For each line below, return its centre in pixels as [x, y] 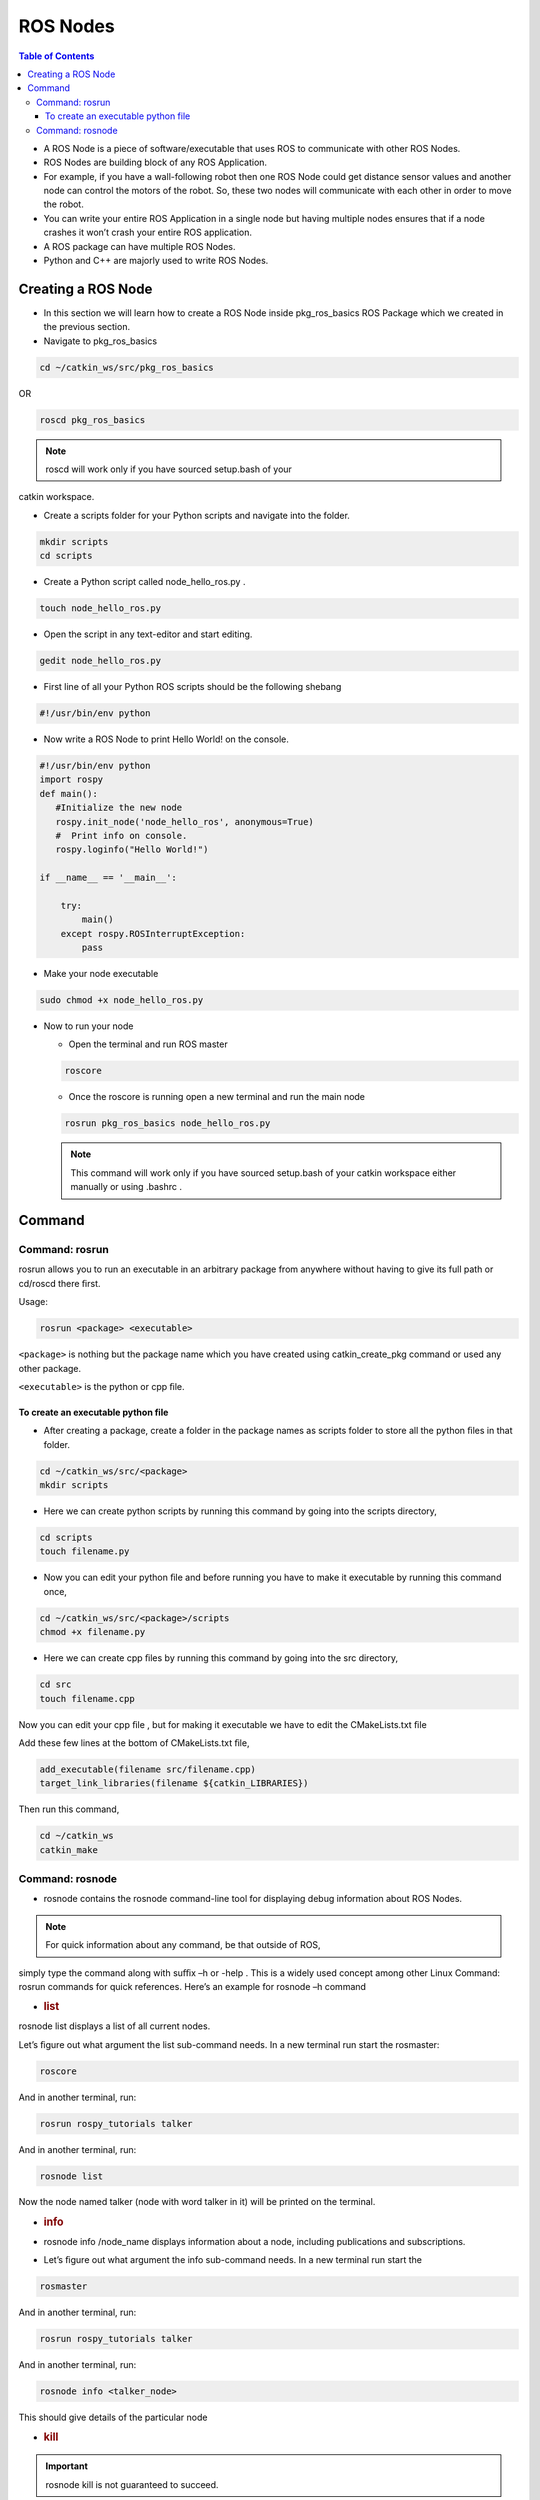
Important [67, 2466]
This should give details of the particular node [113, 2417]
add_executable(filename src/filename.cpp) [148, 1769]
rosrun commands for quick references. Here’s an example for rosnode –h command [192, 1986]
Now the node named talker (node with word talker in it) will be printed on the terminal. [197, 2202]
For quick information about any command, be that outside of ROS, [183, 1945]
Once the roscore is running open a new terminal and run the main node [216, 1097]
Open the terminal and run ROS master [148, 1044]
